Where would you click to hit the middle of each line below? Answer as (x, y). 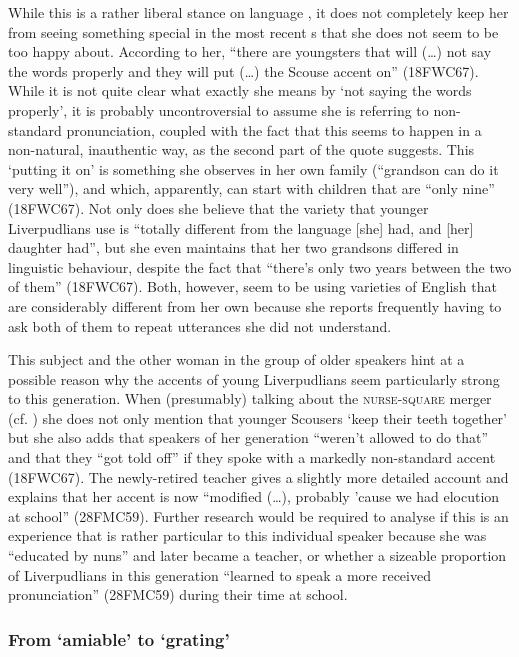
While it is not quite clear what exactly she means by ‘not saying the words (240, 90)
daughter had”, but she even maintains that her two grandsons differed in (233, 247)
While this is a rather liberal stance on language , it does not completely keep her (258, 12)
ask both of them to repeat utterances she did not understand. (200, 325)
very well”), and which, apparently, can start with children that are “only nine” (251, 188)
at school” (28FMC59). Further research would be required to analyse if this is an (258, 515)
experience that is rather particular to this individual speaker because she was (247, 535)
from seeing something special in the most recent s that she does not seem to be (253, 31)
